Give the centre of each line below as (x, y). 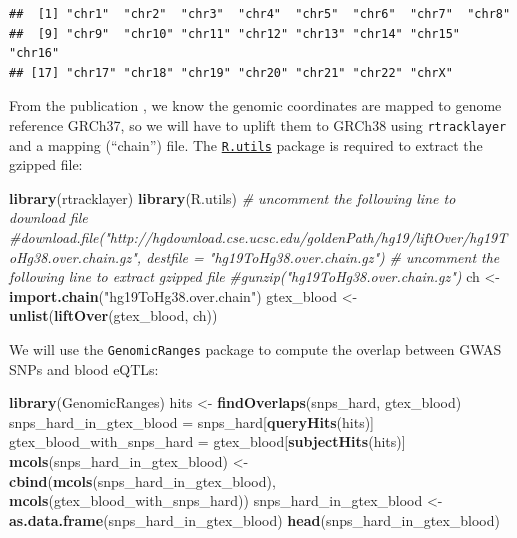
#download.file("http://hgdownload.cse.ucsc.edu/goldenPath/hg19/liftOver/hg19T (258, 237)
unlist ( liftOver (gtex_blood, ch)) (113, 315)
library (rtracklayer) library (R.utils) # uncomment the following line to (232, 197)
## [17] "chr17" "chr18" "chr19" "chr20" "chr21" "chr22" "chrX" (231, 72)
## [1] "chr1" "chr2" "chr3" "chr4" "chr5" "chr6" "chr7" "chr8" (260, 14)
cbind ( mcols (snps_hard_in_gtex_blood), (142, 480)
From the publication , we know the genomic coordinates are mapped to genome (255, 105)
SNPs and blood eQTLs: (84, 368)
